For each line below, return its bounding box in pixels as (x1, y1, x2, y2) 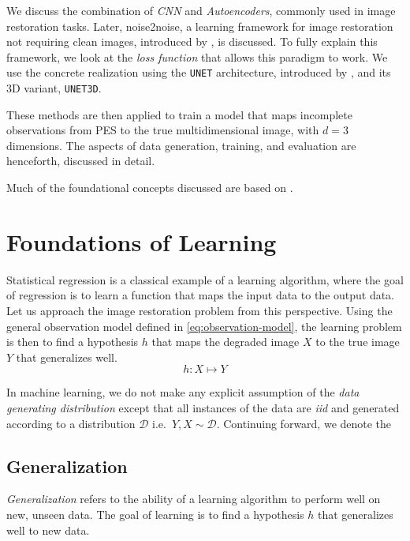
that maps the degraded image (151, 333, 300, 350)
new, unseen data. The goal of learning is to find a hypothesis (6, 505, 304, 522)
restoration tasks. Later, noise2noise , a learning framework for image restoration (6, 17, 393, 34)
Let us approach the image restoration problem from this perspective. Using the (6, 302, 393, 318)
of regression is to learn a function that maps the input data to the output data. (6, 287, 395, 303)
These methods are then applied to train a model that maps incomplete (6, 106, 352, 122)
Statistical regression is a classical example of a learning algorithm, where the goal (6, 271, 404, 287)
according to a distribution (6, 415, 136, 431)
